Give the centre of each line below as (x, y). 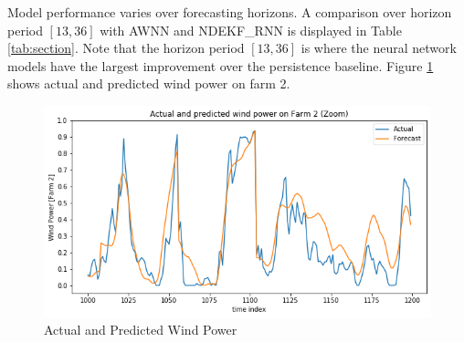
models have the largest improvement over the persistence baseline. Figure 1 (221, 65)
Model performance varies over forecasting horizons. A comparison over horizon (230, 12)
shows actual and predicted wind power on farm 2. (149, 83)
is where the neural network (379, 48)
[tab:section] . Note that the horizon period (126, 48)
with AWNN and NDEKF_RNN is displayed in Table (251, 30)
